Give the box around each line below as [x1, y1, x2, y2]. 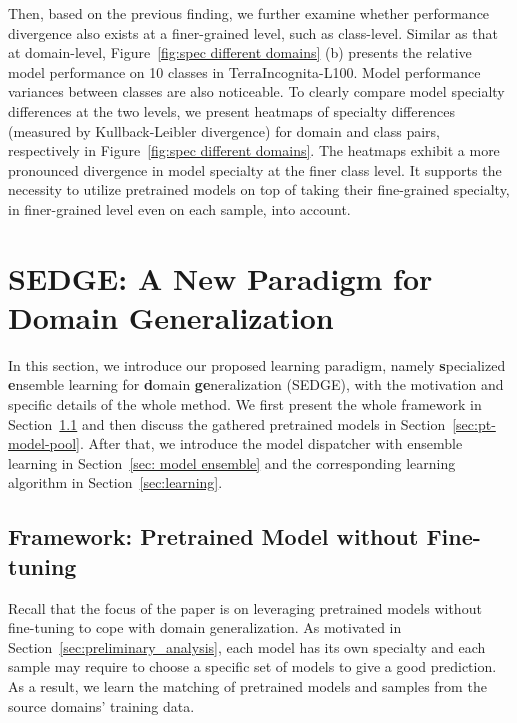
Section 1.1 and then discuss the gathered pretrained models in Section [8, 413, 446, 434]
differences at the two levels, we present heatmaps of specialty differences [8, 100, 455, 121]
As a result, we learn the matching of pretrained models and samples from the [8, 675, 487, 696]
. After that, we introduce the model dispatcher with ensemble [79, 433, 463, 454]
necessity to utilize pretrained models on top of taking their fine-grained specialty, [8, 179, 510, 200]
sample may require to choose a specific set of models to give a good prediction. [8, 656, 497, 677]
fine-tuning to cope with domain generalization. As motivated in [8, 617, 402, 638]
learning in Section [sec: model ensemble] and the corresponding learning [8, 452, 456, 473]
